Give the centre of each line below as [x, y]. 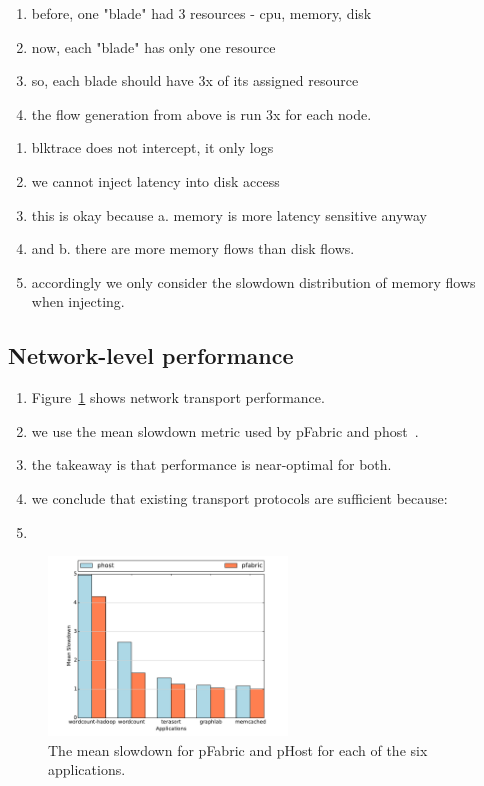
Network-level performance [151, 355]
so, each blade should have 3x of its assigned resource [195, 80]
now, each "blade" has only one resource [153, 46]
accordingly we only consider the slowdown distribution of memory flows [253, 281]
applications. [87, 769]
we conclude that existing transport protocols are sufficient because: [239, 497]
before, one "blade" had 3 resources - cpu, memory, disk [201, 13]
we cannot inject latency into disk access [155, 180]
